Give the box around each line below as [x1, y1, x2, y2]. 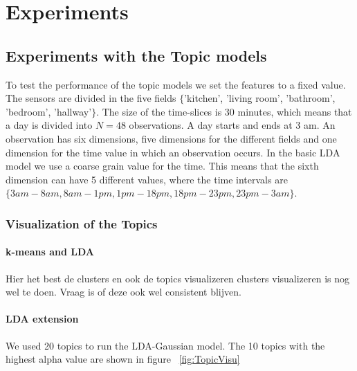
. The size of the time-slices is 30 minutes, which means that [96, 104, 352, 118]
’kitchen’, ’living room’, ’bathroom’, [184, 91, 336, 105]
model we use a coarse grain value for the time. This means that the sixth [6, 159, 319, 173]
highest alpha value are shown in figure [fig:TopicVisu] [6, 352, 240, 366]
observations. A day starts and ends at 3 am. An [129, 118, 336, 132]
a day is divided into [6, 118, 93, 132]
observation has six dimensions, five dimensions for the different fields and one [6, 131, 337, 145]
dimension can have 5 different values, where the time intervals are [6, 172, 288, 186]
